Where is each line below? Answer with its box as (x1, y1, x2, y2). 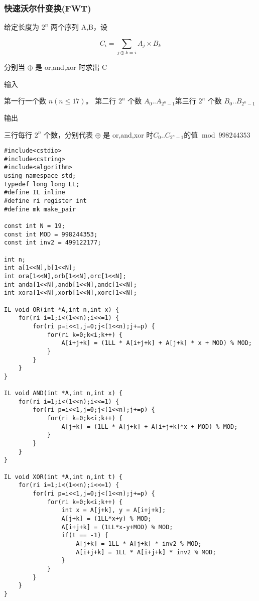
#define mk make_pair (4, 205, 76, 213)
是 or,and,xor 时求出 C (35, 62, 107, 72)
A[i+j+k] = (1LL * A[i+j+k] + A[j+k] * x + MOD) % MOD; (61, 339, 252, 347)
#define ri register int (4, 197, 87, 205)
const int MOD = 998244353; (4, 230, 98, 238)
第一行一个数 (4, 95, 46, 106)
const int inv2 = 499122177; (4, 239, 101, 247)
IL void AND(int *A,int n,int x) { (4, 390, 123, 397)
